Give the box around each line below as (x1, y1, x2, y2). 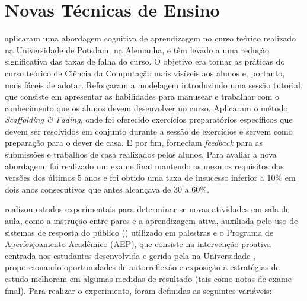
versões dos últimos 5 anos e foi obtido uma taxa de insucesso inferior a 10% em (5, 171, 296, 184)
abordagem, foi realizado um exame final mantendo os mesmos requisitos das (5, 159, 284, 172)
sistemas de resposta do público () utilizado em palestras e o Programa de (5, 226, 274, 238)
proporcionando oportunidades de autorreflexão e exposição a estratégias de (5, 261, 280, 273)
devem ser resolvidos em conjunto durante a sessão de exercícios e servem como (5, 124, 293, 137)
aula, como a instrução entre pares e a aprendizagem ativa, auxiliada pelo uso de (5, 214, 298, 227)
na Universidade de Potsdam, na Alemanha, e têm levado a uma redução (5, 43, 270, 56)
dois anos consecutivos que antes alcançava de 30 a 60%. (5, 182, 209, 195)
